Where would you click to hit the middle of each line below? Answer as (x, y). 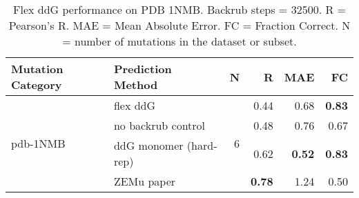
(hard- (202, 145)
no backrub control (159, 125)
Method (136, 85)
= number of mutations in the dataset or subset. (179, 41)
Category (37, 85)
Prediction (143, 69)
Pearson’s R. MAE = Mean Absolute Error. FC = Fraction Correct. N (179, 25)
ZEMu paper (145, 181)
